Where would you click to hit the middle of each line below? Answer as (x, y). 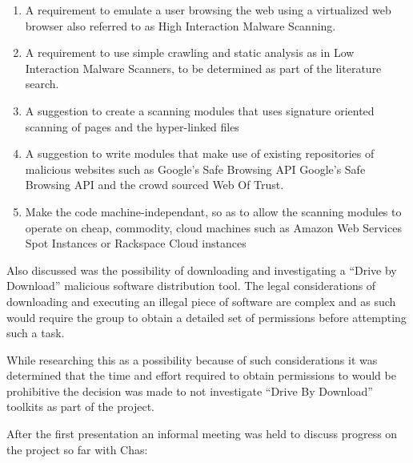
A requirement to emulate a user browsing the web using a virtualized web (208, 10)
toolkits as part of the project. (80, 407)
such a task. (36, 333)
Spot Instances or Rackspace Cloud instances (136, 243)
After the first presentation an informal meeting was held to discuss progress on (202, 434)
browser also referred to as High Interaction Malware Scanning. (180, 25)
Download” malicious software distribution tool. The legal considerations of (191, 286)
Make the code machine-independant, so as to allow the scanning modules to (213, 211)
